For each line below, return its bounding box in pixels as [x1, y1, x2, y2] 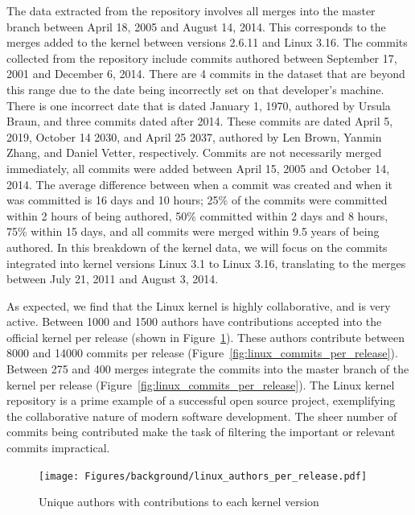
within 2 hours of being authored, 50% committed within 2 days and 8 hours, [6, 207, 388, 224]
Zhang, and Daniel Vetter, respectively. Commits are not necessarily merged [6, 144, 382, 161]
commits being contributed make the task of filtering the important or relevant [6, 423, 396, 440]
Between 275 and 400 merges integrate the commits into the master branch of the [6, 360, 409, 377]
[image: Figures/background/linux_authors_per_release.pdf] [39, 470, 368, 482]
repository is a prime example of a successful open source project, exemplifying [6, 392, 396, 409]
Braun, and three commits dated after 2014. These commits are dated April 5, [6, 113, 393, 130]
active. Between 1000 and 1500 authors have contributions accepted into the [6, 313, 382, 330]
